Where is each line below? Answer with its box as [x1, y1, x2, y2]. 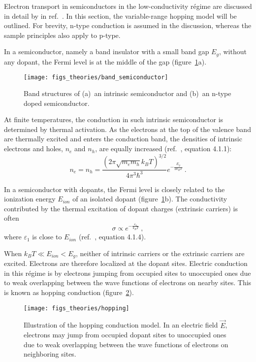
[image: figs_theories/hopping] [24, 304, 129, 312]
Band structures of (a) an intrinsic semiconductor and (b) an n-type [24, 88, 231, 99]
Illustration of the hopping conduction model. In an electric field [24, 320, 218, 330]
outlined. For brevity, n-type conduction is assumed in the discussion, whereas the [4, 20, 252, 31]
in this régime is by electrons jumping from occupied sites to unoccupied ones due [4, 267, 251, 278]
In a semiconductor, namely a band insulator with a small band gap [4, 46, 209, 57]
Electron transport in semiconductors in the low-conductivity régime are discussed [4, 1, 252, 11]
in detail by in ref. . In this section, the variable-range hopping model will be [4, 10, 237, 21]
